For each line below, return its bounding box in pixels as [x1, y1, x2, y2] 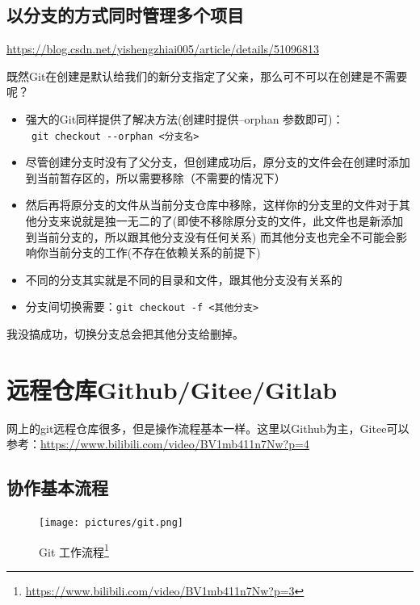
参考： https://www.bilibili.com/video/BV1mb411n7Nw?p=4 [6, 435, 309, 452]
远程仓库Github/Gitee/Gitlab [6, 372, 338, 405]
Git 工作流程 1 [39, 540, 109, 560]
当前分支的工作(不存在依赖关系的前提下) [48, 244, 261, 261]
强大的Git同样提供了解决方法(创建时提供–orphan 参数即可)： [25, 110, 344, 127]
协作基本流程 [6, 475, 108, 500]
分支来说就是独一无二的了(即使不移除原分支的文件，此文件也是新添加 [36, 212, 404, 229]
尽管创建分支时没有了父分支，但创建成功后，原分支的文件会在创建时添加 [25, 153, 410, 170]
